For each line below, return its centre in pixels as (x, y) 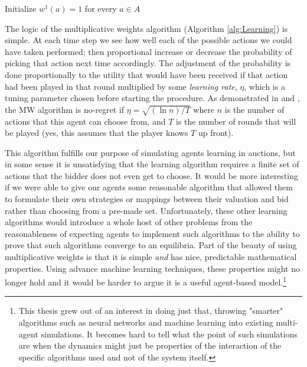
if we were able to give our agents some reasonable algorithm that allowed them (149, 187)
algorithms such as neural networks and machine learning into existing (146, 322)
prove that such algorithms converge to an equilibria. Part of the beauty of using (151, 245)
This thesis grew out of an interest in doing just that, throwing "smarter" (151, 311)
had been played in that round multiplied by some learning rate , (121, 86)
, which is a (264, 86)
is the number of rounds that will (236, 121)
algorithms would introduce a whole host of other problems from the (129, 222)
